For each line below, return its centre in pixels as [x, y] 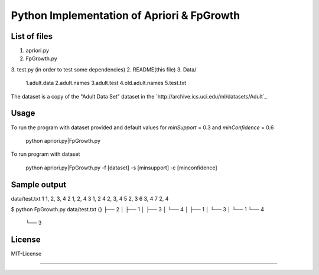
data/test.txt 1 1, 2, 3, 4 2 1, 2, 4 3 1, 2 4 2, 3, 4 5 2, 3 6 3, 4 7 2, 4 [90, 198]
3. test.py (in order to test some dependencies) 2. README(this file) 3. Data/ [104, 69]
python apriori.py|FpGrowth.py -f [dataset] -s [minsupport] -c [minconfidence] [122, 168]
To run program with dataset [45, 154]
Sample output [39, 184]
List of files [32, 36]
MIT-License [26, 254]
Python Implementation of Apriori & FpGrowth [126, 15]
